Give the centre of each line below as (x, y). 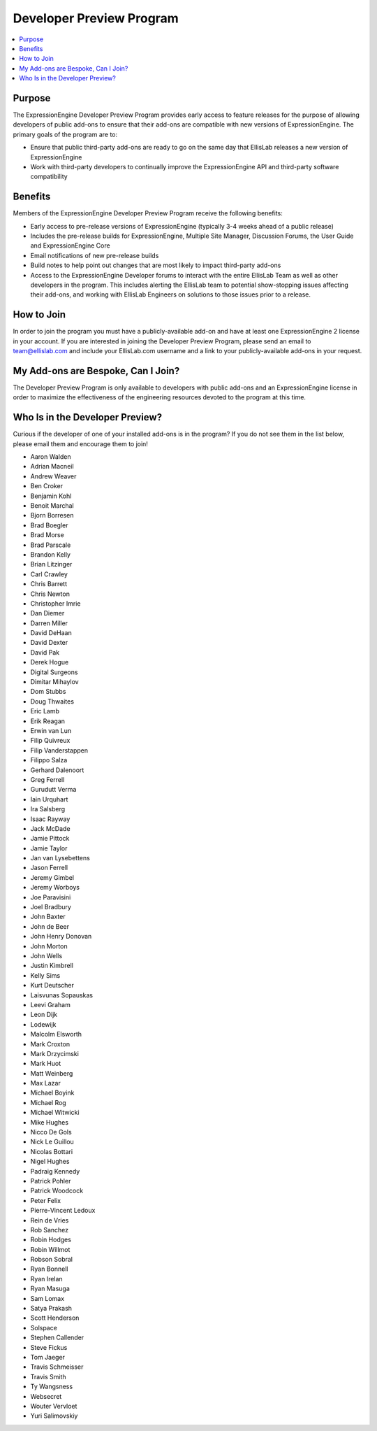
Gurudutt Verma (53, 790)
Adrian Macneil (52, 467)
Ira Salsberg (48, 809)
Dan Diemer (47, 613)
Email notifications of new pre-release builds (95, 255)
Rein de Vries (50, 1220)
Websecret (46, 1396)
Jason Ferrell (49, 868)
